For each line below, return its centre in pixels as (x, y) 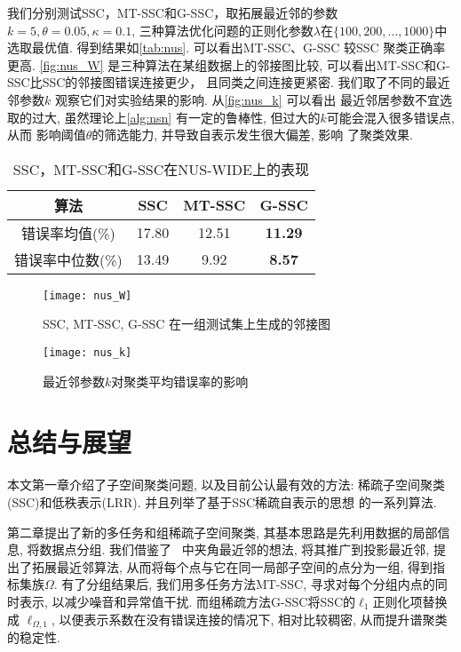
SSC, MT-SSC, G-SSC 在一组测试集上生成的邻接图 (187, 324)
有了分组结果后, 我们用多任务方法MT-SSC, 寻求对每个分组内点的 (248, 584)
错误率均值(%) (68, 233)
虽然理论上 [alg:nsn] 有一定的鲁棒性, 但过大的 (192, 117)
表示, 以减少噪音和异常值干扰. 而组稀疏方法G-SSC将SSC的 (187, 601)
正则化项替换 (410, 601)
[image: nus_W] (87, 295)
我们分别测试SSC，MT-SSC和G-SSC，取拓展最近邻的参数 (173, 12)
